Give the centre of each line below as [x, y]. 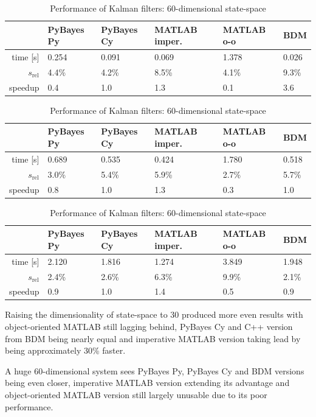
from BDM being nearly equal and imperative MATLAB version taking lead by [153, 338]
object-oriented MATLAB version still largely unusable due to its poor [136, 394]
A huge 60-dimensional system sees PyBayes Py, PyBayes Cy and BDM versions [155, 370]
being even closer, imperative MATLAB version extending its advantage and [147, 383]
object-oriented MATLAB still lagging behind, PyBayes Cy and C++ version [149, 327]
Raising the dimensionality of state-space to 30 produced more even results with [154, 314]
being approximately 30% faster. [65, 350]
